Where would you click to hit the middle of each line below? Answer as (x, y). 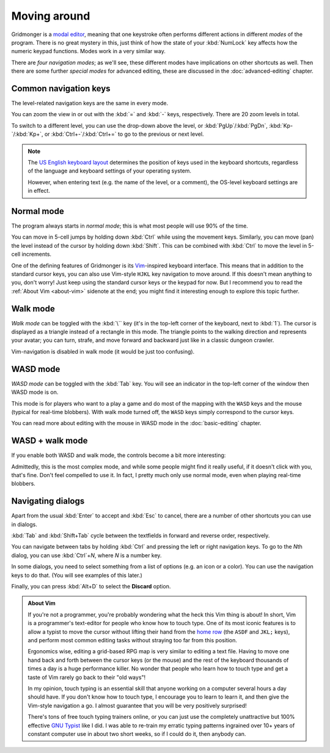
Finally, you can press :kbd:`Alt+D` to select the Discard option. (91, 587)
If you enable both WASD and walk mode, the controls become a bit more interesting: (119, 455)
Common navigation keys (61, 88)
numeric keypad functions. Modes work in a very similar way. (89, 51)
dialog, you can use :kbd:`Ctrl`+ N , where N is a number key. (86, 555)
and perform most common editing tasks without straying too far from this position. (133, 640)
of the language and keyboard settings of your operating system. (110, 171)
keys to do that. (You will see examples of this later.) (77, 575)
